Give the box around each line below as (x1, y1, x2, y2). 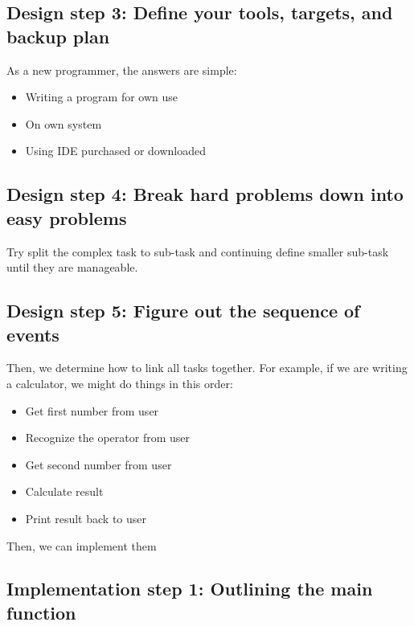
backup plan (6, 23, 110, 48)
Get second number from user (25, 456, 172, 473)
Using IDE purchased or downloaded (25, 142, 207, 159)
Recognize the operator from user (25, 429, 190, 446)
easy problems (6, 205, 127, 230)
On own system (25, 115, 102, 132)
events (6, 321, 59, 346)
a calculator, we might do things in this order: (6, 374, 233, 391)
